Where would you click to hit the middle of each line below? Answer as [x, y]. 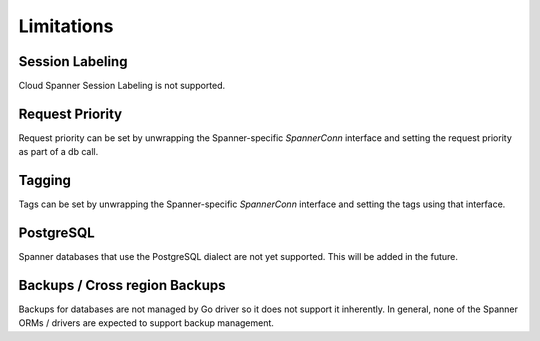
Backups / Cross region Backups [122, 285]
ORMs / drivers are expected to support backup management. [146, 323]
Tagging [45, 180]
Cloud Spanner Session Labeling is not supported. [122, 86]
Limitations [66, 26]
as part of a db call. [58, 152]
